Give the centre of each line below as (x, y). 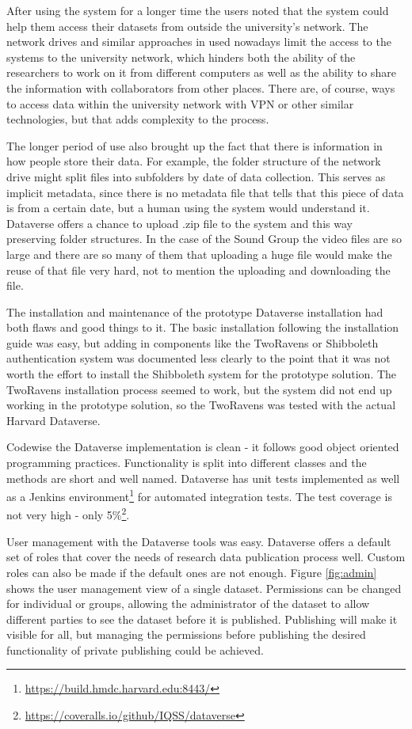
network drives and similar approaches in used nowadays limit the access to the (199, 42)
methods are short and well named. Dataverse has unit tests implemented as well (203, 478)
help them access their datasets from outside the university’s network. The (187, 26)
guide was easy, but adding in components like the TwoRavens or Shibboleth (193, 342)
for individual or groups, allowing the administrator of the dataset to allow (188, 604)
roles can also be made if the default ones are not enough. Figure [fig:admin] (192, 572)
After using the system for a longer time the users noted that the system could (198, 10)
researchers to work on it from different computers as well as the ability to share (201, 72)
